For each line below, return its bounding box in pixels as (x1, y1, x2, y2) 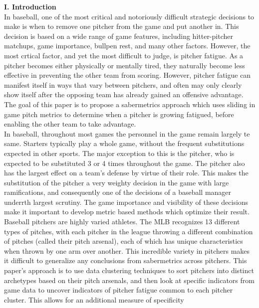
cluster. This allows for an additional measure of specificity (4, 294, 184, 305)
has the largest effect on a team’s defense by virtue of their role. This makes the (4, 167, 249, 178)
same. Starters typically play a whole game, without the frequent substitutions (4, 138, 245, 149)
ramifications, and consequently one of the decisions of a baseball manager (4, 187, 232, 197)
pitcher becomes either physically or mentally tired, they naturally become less (4, 60, 245, 70)
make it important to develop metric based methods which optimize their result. (4, 206, 250, 217)
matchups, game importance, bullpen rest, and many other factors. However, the (4, 40, 251, 51)
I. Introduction (4, 1, 56, 11)
